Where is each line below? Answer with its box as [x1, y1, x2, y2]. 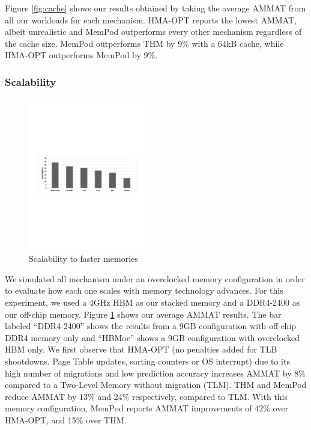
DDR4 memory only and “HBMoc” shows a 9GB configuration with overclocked [5, 331, 300, 344]
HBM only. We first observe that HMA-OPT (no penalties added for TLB [5, 343, 277, 356]
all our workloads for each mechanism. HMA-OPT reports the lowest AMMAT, [5, 13, 297, 26]
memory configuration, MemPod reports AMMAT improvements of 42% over [5, 402, 288, 414]
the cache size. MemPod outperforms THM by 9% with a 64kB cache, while [5, 37, 284, 49]
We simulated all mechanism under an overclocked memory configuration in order [5, 272, 305, 285]
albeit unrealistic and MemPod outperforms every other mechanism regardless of [5, 25, 302, 38]
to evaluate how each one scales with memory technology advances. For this [5, 284, 283, 297]
